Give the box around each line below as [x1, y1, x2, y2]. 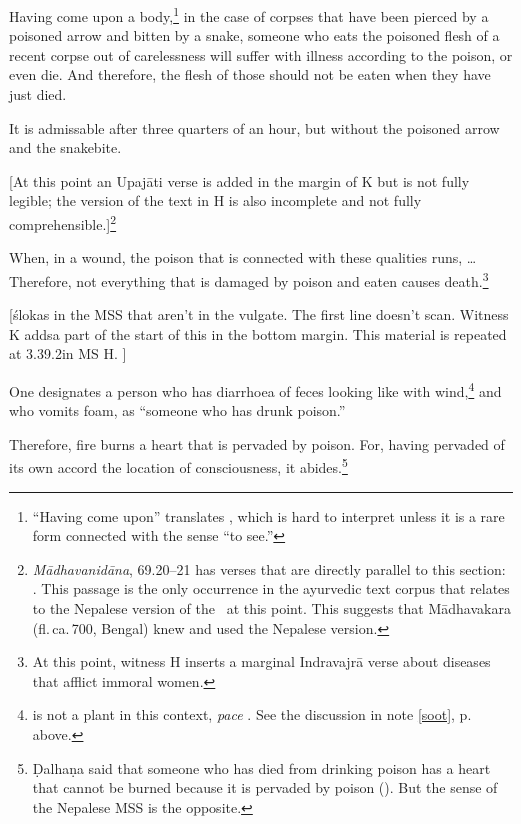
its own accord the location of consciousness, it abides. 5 [9, 454, 348, 477]
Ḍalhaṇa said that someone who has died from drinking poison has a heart [32, 757, 491, 778]
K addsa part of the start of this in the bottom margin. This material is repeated [9, 323, 507, 344]
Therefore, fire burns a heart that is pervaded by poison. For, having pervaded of [9, 433, 505, 454]
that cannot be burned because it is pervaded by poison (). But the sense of [32, 777, 498, 798]
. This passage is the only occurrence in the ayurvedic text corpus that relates [32, 578, 510, 599]
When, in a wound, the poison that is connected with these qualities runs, [9, 247, 463, 268]
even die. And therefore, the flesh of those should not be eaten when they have [9, 64, 491, 85]
